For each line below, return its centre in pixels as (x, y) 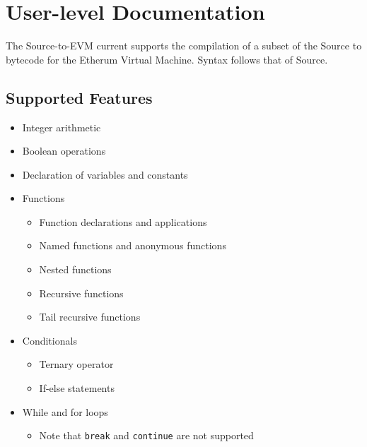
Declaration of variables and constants (105, 174)
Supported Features (79, 97)
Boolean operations (64, 151)
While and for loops (65, 411)
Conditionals (49, 340)
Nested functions (75, 269)
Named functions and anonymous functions (133, 245)
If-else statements (77, 388)
